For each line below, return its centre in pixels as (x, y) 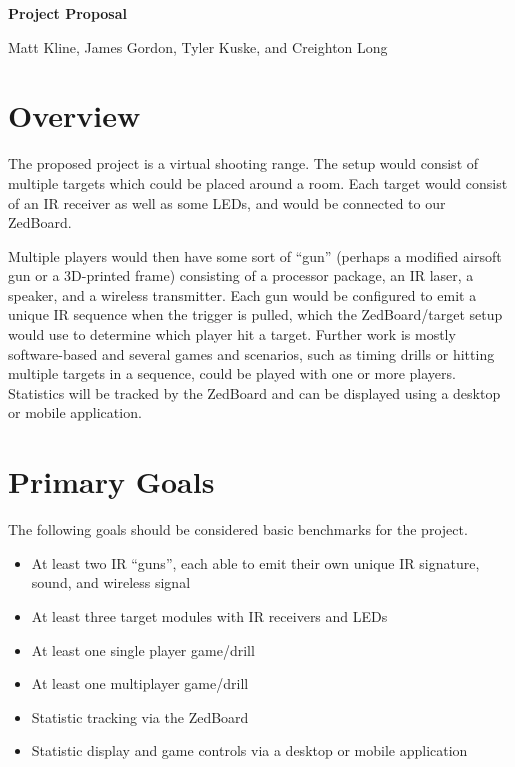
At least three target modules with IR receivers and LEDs (209, 615)
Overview (74, 115)
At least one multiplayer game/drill (140, 683)
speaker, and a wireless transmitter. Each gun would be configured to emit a (242, 294)
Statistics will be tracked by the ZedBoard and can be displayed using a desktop (254, 392)
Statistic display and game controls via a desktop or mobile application (249, 750)
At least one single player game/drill (143, 649)
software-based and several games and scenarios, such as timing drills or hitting (251, 353)
